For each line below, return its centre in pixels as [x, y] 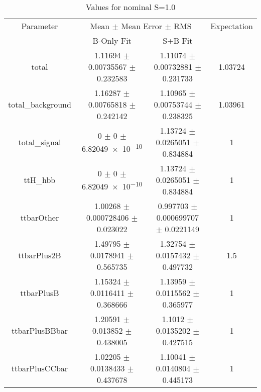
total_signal [40, 142]
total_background [40, 104]
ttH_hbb [40, 180]
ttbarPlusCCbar [40, 368]
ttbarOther [40, 217]
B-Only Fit [112, 40]
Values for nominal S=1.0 [130, 7]
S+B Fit [178, 40]
